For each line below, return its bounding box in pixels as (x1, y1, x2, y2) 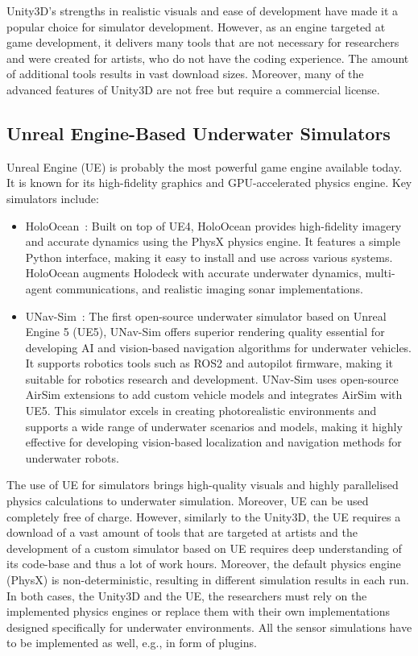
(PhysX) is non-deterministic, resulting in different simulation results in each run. (6, 571, 409, 588)
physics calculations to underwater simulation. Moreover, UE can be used (6, 492, 369, 509)
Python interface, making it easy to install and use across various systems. (25, 248, 393, 265)
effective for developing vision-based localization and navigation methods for (25, 434, 402, 450)
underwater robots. (25, 449, 119, 466)
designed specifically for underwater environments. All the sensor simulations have (6, 618, 412, 635)
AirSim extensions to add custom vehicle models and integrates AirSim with (25, 386, 403, 403)
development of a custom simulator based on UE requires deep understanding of (6, 539, 402, 556)
